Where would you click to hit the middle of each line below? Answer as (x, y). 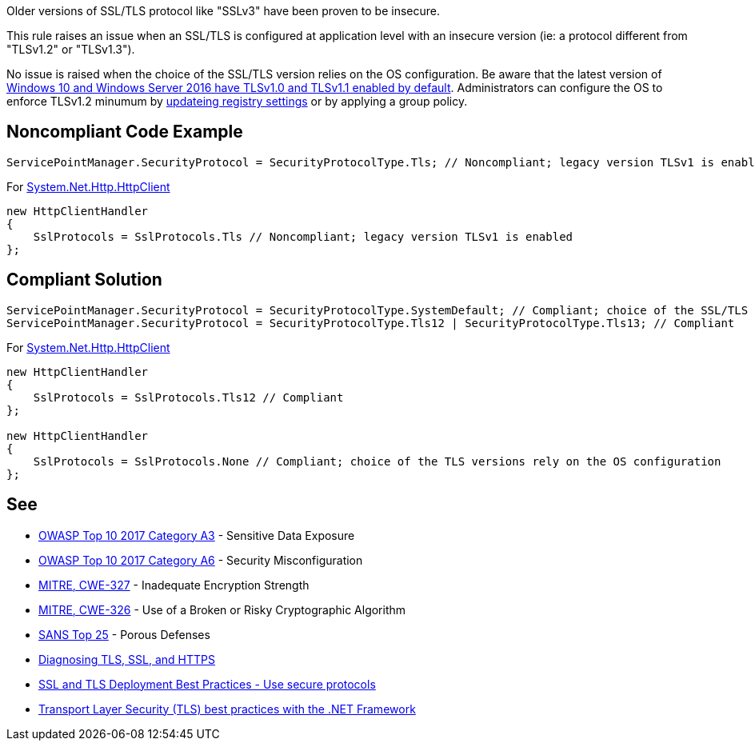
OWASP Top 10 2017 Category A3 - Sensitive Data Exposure (197, 535)
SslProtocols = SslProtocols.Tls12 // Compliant (188, 397)
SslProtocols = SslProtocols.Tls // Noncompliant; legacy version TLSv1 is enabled (303, 236)
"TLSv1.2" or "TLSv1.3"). (71, 49)
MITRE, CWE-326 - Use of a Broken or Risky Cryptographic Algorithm (222, 609)
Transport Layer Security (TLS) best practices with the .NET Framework (227, 709)
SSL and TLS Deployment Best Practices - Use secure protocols (207, 684)
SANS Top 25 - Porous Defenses (124, 634)
